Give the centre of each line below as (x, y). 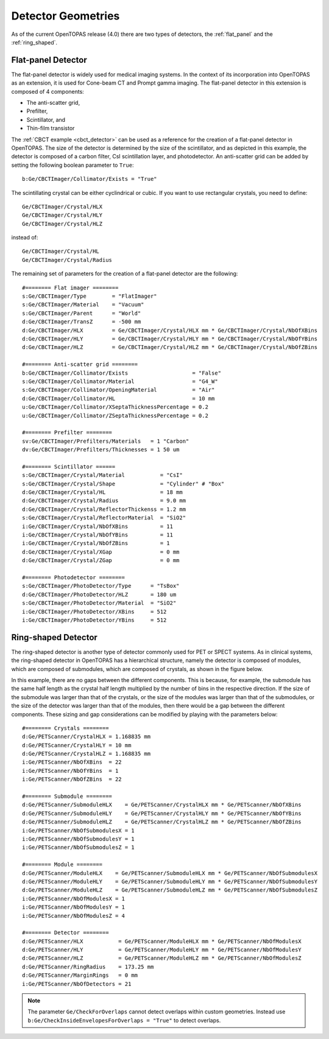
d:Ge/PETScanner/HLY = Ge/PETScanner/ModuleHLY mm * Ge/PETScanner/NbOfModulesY (162, 950)
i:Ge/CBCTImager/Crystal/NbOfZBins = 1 (96, 543)
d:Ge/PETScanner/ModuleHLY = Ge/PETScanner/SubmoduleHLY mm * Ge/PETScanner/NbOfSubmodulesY (170, 881)
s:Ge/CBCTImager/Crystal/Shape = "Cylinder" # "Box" (123, 484)
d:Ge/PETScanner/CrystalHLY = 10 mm (77, 745)
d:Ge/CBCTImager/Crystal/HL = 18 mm (102, 492)
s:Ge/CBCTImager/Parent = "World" (82, 313)
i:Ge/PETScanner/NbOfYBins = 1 (70, 771)
